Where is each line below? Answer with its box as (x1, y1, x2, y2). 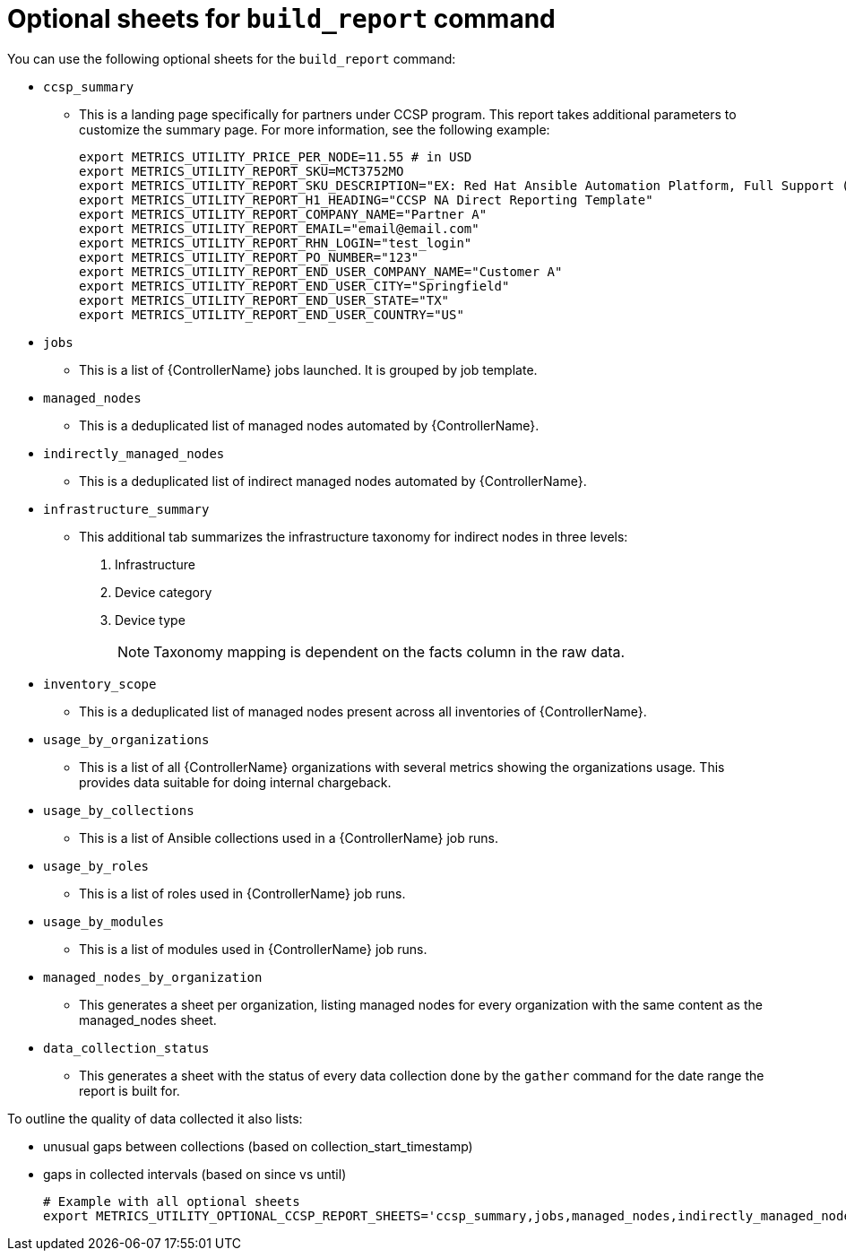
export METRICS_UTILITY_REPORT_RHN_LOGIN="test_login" (79, 235, 472, 250)
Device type (115, 612, 186, 628)
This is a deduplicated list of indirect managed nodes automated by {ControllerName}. (79, 473, 587, 489)
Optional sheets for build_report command (7, 4, 556, 34)
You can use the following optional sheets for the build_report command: (7, 50, 456, 66)
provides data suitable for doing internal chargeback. (79, 774, 392, 790)
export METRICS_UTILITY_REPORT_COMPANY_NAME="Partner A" (79, 206, 488, 221)
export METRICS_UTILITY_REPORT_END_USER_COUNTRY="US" (79, 307, 464, 322)
